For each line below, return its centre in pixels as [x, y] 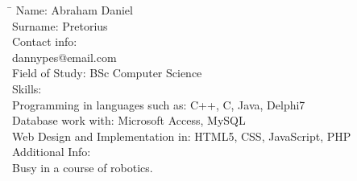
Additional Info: [52, 152]
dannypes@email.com [64, 57]
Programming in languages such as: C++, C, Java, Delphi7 [159, 104]
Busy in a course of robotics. [83, 167]
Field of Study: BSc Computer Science [107, 73]
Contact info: [45, 41]
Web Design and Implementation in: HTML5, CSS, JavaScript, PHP [182, 136]
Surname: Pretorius [60, 25]
